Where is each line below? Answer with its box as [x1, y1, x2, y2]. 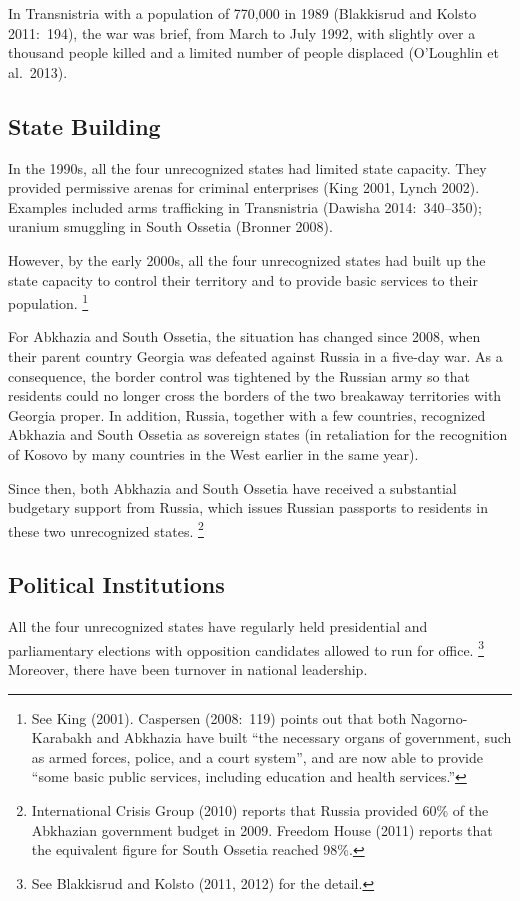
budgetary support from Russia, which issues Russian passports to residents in [8, 497, 488, 518]
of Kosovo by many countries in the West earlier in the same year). [8, 443, 419, 464]
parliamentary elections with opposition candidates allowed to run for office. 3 [8, 636, 485, 660]
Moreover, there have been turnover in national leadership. [8, 659, 368, 680]
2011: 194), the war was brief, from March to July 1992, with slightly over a [8, 22, 476, 43]
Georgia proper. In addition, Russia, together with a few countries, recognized [8, 404, 486, 425]
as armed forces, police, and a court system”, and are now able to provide [31, 746, 483, 767]
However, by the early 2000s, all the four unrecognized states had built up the [8, 249, 486, 270]
